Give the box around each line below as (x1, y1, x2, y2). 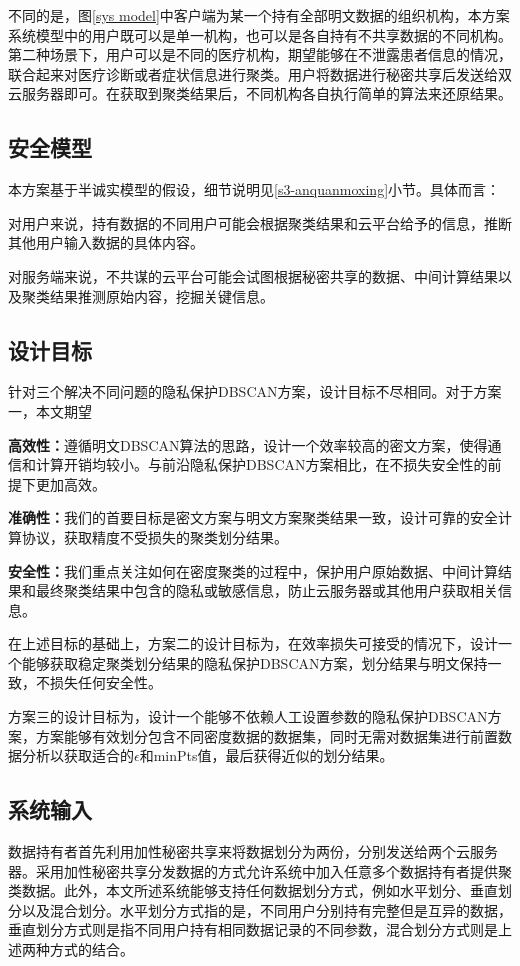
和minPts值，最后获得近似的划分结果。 (139, 745, 394, 766)
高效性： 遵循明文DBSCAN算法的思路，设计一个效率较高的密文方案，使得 (8, 434, 488, 455)
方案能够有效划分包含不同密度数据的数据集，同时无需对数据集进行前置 (35, 725, 498, 746)
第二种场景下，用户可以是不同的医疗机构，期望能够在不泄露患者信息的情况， (8, 44, 512, 65)
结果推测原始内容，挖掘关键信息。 (49, 285, 274, 306)
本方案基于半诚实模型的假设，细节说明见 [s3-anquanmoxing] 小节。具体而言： (8, 179, 501, 200)
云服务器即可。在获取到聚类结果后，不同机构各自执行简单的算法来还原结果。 (8, 83, 512, 104)
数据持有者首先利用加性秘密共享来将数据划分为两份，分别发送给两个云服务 (8, 841, 498, 862)
